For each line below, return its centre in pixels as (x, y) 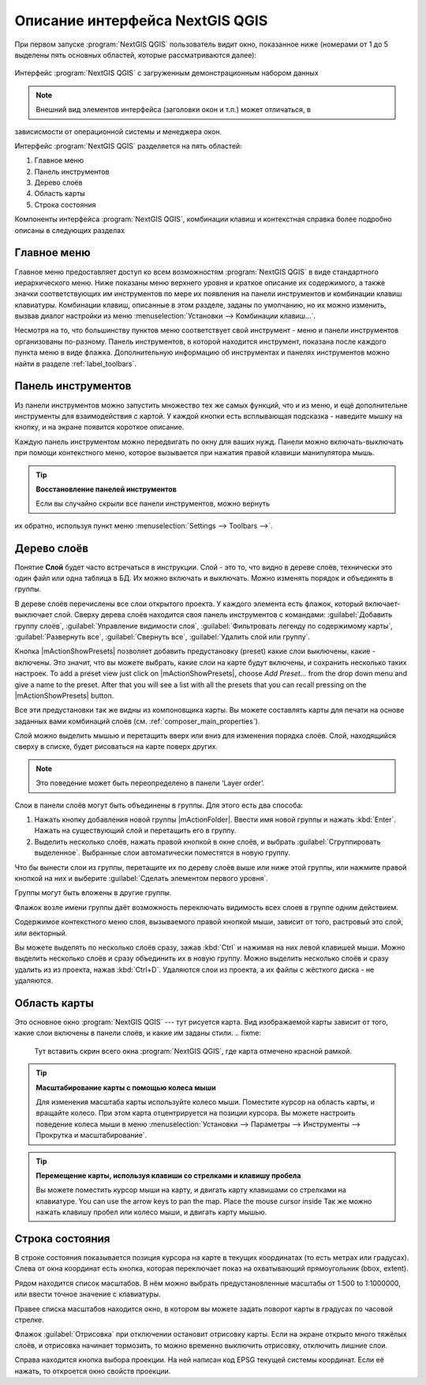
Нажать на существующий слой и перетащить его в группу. (135, 830)
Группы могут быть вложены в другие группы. (93, 893)
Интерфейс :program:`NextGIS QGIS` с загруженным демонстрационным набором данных (166, 73)
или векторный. (41, 933)
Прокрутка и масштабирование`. (92, 1135)
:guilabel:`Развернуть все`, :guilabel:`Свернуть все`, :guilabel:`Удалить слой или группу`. (163, 637)
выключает (34, 615)
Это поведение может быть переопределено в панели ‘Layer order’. (150, 783)
